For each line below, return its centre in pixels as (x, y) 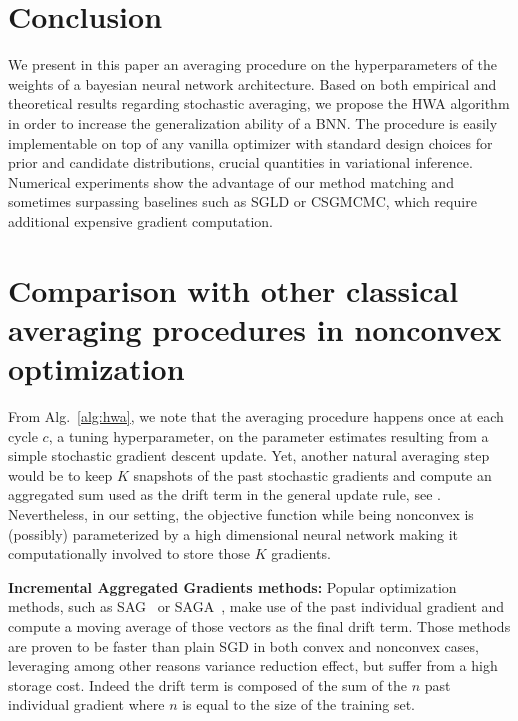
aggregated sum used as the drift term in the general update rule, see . (224, 494)
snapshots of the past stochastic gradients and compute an (312, 474)
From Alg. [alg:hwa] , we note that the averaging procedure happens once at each (256, 415)
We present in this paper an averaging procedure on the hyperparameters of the (253, 64)
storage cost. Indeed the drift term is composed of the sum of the (208, 684)
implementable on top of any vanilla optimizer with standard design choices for (250, 142)
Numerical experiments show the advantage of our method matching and (231, 181)
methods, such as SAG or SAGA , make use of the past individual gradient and (256, 606)
